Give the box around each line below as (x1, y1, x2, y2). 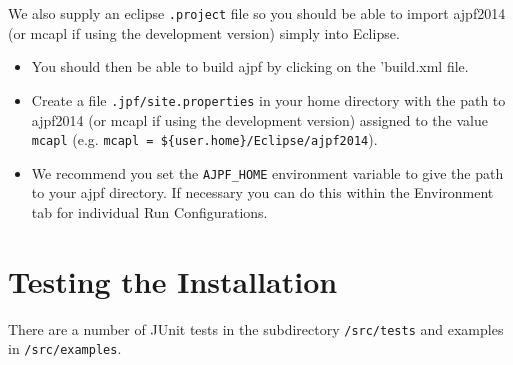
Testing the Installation (8, 260, 338, 301)
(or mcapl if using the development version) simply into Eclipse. (8, 22, 400, 43)
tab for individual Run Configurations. (31, 202, 268, 222)
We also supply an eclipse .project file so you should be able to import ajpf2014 (8, 3, 506, 23)
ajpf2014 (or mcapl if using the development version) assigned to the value (31, 109, 488, 130)
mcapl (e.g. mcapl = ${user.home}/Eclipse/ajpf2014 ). (31, 129, 378, 150)
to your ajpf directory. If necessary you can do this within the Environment (31, 182, 494, 203)
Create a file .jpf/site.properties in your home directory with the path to (31, 89, 506, 110)
